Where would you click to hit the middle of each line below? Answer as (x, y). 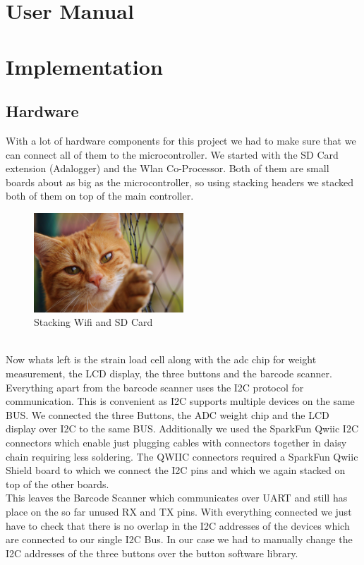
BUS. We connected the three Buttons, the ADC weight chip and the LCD (168, 414)
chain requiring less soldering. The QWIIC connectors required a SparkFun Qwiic (182, 456)
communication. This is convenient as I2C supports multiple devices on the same (180, 401)
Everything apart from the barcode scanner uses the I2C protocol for (155, 387)
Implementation (84, 66)
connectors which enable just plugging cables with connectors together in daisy (176, 443)
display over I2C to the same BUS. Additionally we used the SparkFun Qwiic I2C (182, 429)
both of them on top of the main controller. (100, 196)
